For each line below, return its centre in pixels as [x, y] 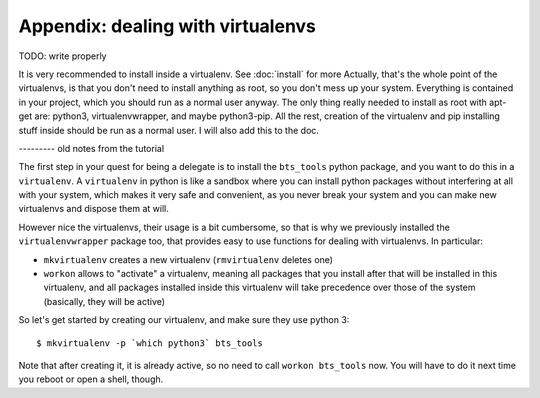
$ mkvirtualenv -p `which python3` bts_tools [150, 343]
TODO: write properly [62, 56]
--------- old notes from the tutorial [91, 148]
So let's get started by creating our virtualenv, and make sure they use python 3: [184, 320]
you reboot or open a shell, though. [91, 379]
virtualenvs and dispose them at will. [93, 209]
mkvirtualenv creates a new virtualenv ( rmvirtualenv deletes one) [188, 259]
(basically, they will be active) [104, 301]
